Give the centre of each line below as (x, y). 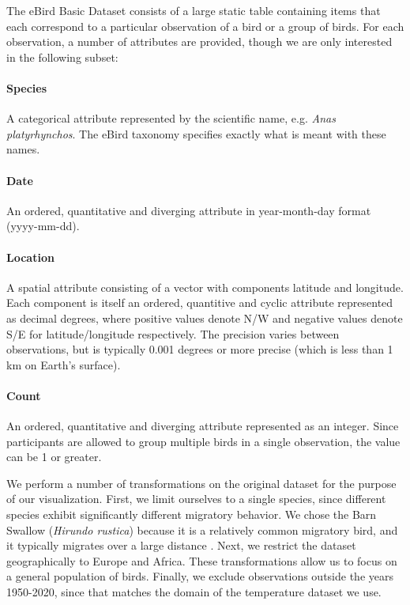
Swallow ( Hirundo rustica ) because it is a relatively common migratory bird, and (202, 529)
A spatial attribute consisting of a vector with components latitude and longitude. (205, 287)
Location (30, 257)
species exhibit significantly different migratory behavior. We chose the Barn (192, 514)
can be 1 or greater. (54, 457)
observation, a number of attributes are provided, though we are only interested (199, 42)
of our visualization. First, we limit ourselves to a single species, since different (196, 499)
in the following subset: (62, 57)
